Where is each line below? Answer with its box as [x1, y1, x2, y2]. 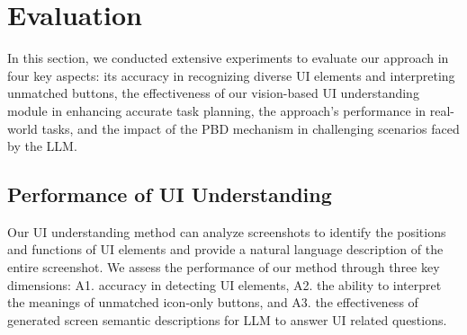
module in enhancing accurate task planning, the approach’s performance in [7, 101, 427, 119]
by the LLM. [7, 137, 77, 155]
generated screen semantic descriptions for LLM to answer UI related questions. [7, 310, 447, 329]
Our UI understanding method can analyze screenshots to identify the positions [7, 222, 446, 241]
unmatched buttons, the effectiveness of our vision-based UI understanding [7, 84, 419, 102]
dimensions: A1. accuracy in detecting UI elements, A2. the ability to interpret [7, 275, 442, 294]
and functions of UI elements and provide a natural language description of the [7, 240, 444, 259]
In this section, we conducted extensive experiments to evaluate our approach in [7, 48, 449, 67]
